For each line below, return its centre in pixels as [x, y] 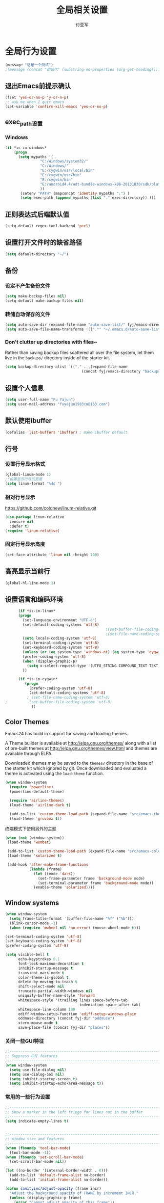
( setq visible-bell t [27, 955]
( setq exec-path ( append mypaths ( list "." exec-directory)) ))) [88, 198]
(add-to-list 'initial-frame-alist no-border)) [59, 1180]
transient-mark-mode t [41, 973]
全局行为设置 [31, 51]
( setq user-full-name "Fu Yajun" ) [40, 400]
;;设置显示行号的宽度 [24, 479]
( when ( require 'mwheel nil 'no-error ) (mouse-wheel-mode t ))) [75, 928]
